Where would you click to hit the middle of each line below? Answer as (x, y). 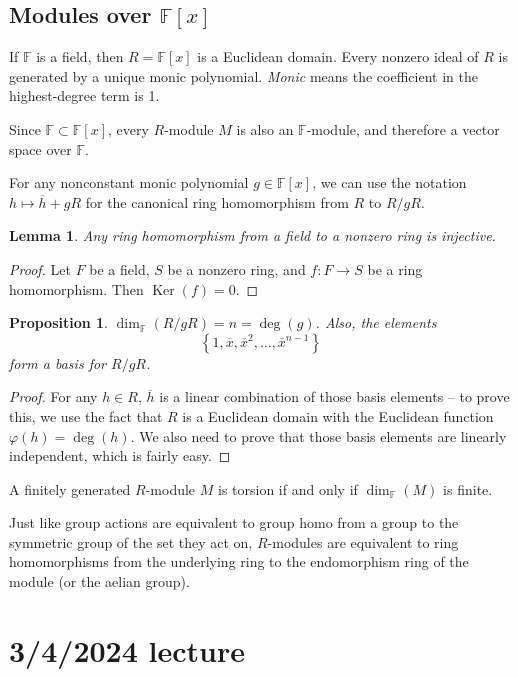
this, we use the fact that (86, 415)
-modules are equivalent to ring (363, 541)
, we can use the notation (389, 182)
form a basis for (57, 362)
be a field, (119, 268)
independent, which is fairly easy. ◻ (120, 455)
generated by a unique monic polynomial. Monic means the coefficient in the (243, 75)
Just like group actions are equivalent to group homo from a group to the (234, 522)
